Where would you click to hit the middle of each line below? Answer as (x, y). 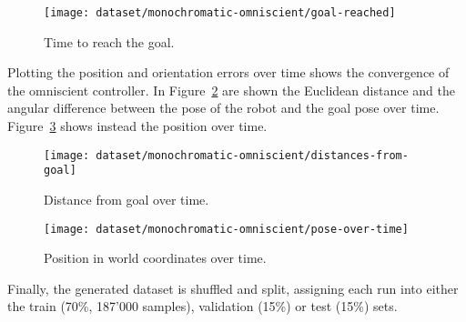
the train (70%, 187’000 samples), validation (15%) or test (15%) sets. (203, 306)
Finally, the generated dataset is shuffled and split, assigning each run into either (233, 288)
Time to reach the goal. (109, 41)
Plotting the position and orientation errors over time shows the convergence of (228, 72)
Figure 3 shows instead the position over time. (137, 126)
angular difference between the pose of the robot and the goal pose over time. (223, 108)
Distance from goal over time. (127, 199)
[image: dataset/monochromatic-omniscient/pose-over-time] (226, 229)
